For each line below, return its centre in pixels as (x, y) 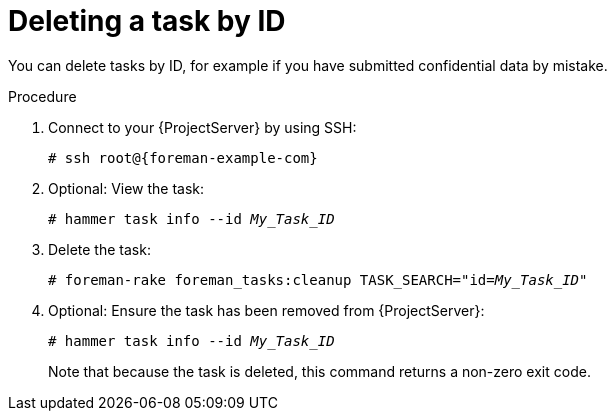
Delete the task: (99, 249)
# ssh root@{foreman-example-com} (183, 157)
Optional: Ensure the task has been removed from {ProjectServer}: (266, 310)
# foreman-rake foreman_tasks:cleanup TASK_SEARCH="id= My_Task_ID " (318, 279)
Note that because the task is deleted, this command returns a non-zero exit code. (319, 371)
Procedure (42, 96)
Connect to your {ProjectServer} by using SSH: (202, 127)
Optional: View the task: (126, 188)
